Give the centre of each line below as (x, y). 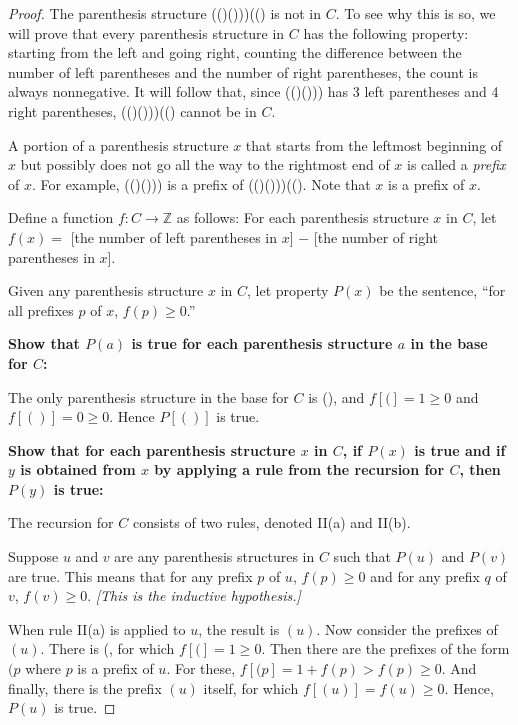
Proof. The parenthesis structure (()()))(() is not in (165, 13)
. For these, (201, 668)
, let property (287, 290)
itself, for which (251, 687)
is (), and (336, 396)
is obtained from (78, 469)
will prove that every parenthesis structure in (146, 32)
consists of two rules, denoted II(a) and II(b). (271, 522)
